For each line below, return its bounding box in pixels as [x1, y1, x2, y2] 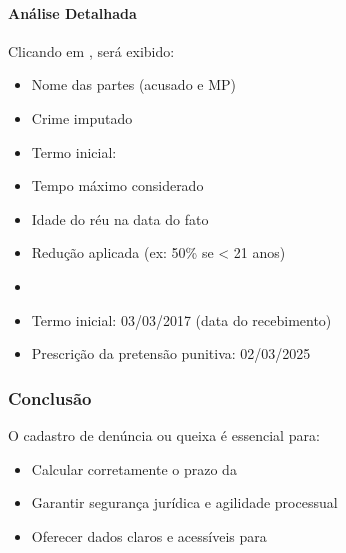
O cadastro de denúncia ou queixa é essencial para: [8, 424, 320, 445]
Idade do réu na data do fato [31, 208, 209, 229]
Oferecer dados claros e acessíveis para [31, 525, 267, 546]
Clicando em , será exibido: [8, 40, 175, 61]
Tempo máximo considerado [31, 175, 204, 196]
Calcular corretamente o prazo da [31, 458, 237, 479]
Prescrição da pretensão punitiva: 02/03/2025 [31, 343, 311, 364]
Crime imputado [31, 107, 133, 128]
